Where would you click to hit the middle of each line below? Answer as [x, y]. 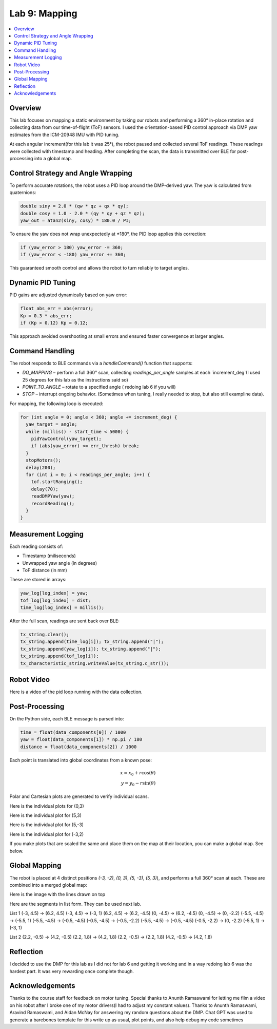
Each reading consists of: [36, 546]
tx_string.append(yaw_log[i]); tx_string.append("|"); [91, 649]
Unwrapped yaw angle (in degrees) [60, 563]
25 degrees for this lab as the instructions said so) [75, 379]
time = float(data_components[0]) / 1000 [73, 732]
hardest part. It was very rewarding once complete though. [72, 971]
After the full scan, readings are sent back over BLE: [65, 621]
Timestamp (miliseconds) [49, 556]
